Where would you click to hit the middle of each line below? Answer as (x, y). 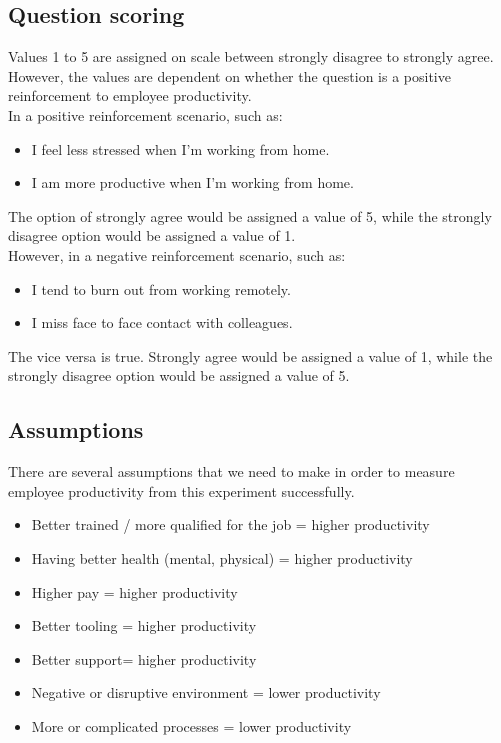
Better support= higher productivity (144, 658)
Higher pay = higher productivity (134, 591)
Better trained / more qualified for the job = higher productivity (230, 524)
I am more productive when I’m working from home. (192, 182)
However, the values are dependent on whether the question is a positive (229, 75)
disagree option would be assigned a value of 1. (152, 235)
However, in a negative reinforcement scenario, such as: (177, 254)
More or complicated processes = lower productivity (191, 725)
